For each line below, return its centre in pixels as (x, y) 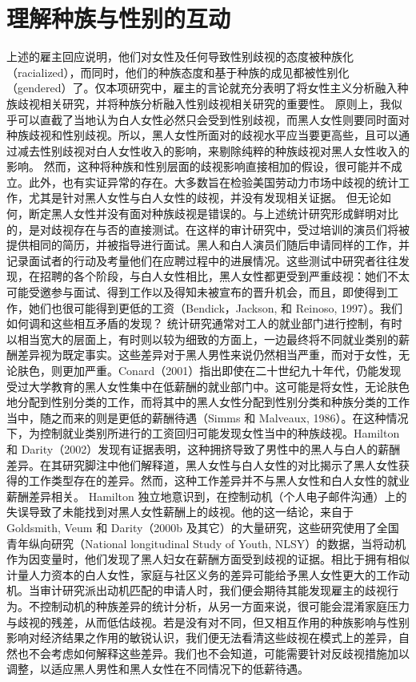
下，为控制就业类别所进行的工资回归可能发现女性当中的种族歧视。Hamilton (203, 433)
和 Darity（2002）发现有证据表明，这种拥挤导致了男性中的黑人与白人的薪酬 (204, 448)
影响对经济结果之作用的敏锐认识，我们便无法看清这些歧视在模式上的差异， (202, 638)
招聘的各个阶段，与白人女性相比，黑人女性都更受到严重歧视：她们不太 (224, 276)
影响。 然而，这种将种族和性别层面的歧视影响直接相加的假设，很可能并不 (199, 166)
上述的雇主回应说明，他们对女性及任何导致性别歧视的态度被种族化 (180, 56)
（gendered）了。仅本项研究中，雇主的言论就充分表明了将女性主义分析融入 (202, 88)
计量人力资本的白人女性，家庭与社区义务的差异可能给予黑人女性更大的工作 (202, 574)
